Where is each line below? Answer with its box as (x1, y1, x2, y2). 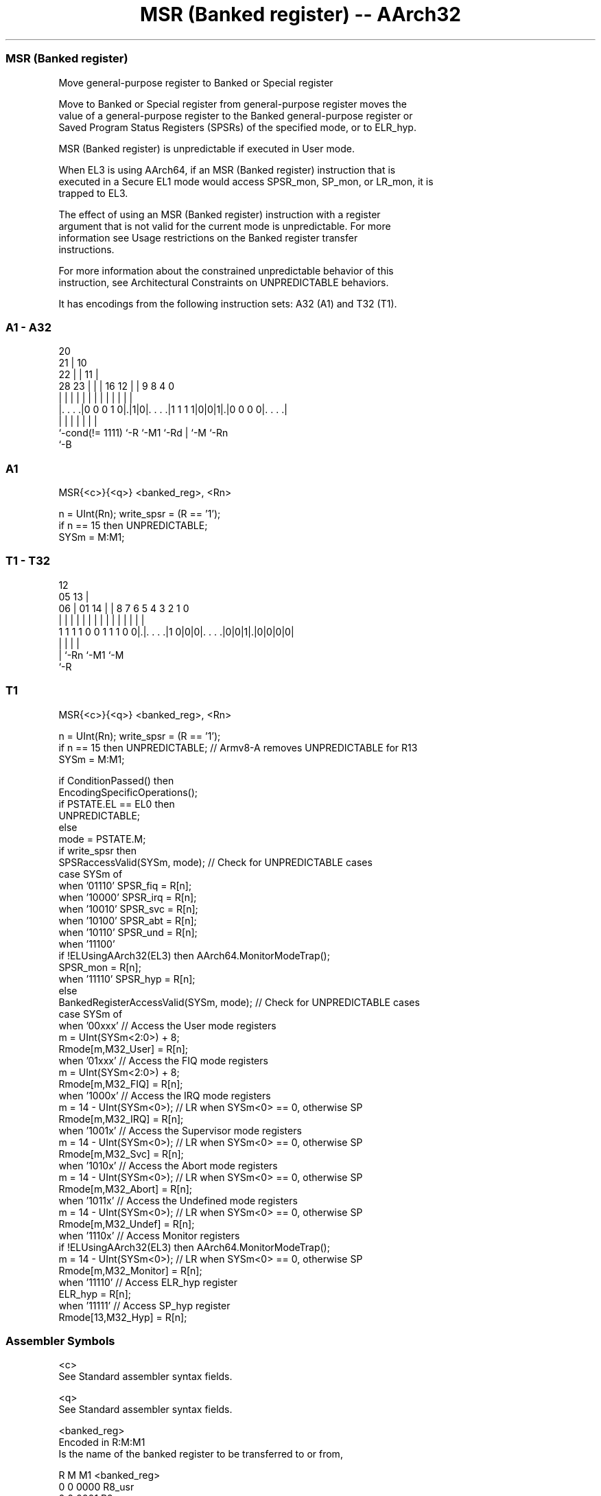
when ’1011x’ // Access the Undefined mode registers (58, 1194, 298, 1206)
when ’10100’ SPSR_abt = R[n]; (58, 914, 197, 926)
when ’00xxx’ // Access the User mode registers (58, 1019, 276, 1031)
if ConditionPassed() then (58, 774, 174, 786)
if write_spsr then (58, 844, 137, 856)
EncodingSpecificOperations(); (58, 786, 198, 798)
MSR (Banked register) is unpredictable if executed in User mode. (58, 142, 355, 154)
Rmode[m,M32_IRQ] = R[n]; (58, 1112, 184, 1125)
